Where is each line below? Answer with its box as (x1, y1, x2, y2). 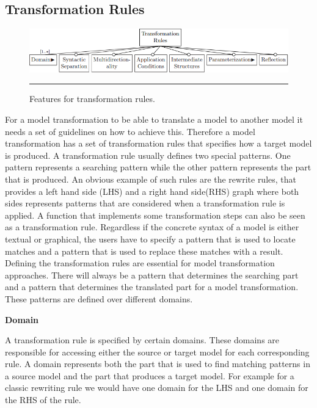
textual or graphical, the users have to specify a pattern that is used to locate (5, 232, 296, 245)
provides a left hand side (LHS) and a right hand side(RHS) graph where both (5, 184, 299, 197)
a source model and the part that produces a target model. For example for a (5, 369, 294, 382)
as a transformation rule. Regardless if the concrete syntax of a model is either (5, 220, 299, 233)
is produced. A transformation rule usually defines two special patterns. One (5, 148, 291, 161)
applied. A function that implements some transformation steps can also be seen (5, 208, 305, 221)
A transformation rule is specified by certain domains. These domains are (5, 333, 280, 346)
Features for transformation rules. (29, 92, 155, 105)
